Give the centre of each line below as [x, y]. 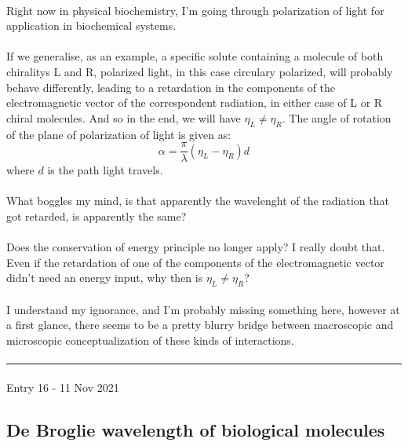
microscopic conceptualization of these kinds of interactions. [150, 340]
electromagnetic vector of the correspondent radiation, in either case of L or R [195, 102]
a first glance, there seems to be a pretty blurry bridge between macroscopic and [200, 325]
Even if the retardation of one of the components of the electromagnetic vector [195, 262]
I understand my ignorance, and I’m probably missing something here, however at [203, 309]
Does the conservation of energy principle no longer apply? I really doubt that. [196, 247]
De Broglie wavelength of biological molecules [196, 429]
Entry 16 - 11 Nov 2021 [63, 387]
